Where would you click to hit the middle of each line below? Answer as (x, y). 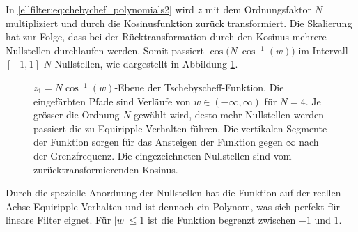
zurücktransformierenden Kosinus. (106, 169)
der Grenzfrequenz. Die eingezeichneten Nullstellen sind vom (163, 155)
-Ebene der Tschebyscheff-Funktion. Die (199, 87)
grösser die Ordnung (77, 115)
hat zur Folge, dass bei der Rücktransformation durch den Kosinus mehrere (166, 37)
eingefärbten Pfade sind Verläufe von (112, 101)
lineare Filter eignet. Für (59, 220)
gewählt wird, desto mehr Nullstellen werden (229, 115)
